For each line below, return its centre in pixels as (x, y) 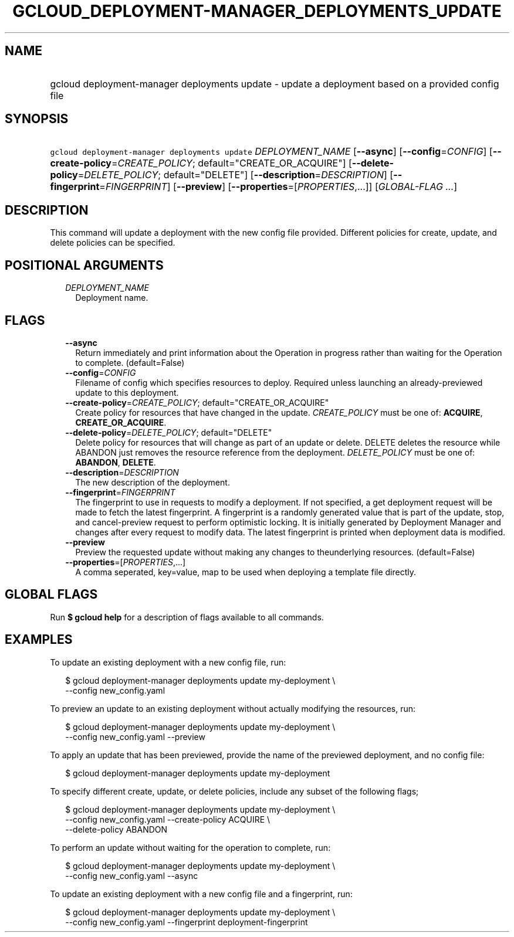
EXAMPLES (39, 640)
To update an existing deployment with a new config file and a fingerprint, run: (201, 894)
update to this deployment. (127, 392)
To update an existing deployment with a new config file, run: (168, 662)
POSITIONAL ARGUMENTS (84, 265)
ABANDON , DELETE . (116, 462)
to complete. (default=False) (130, 362)
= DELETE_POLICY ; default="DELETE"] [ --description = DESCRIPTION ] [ (236, 175)
